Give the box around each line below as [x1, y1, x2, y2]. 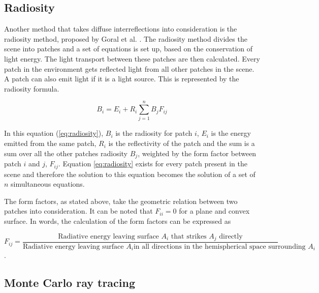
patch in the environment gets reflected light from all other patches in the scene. [4, 63, 254, 74]
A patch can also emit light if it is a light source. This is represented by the [4, 73, 239, 84]
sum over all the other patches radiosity [4, 148, 127, 158]
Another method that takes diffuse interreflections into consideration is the [4, 23, 237, 34]
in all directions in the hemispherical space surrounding [133, 243, 306, 251]
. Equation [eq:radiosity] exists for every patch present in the [58, 158, 247, 169]
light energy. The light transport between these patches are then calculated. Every [4, 53, 260, 64]
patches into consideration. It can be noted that [4, 206, 153, 216]
